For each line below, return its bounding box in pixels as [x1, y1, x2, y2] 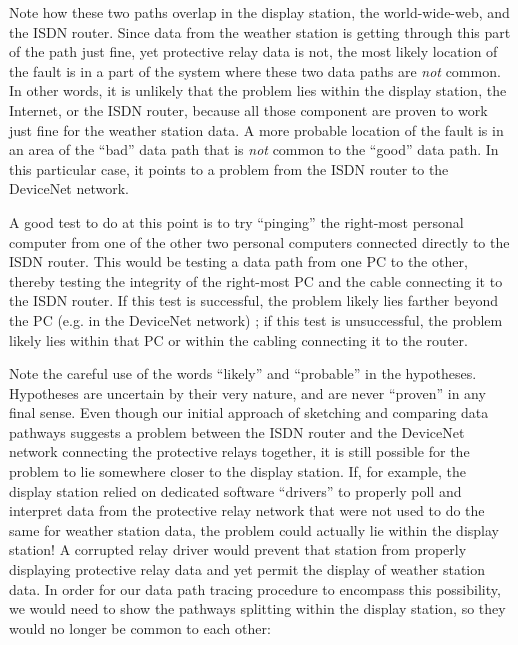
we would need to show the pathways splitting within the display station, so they [9, 598, 506, 619]
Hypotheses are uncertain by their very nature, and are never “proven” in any [9, 382, 486, 403]
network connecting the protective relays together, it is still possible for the [9, 441, 470, 462]
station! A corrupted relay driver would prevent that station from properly [9, 539, 467, 560]
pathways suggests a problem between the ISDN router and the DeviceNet [9, 421, 465, 442]
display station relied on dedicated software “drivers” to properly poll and [9, 480, 462, 501]
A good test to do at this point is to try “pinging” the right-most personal [9, 211, 464, 232]
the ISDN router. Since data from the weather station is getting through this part [9, 21, 511, 42]
